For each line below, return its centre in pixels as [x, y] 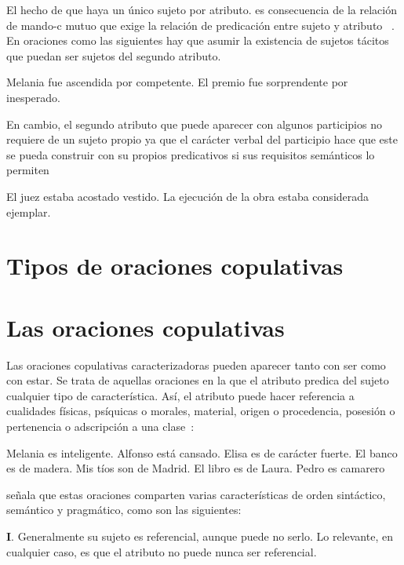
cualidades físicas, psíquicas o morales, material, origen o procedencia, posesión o [201, 411]
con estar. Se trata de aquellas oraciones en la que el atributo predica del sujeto [198, 380]
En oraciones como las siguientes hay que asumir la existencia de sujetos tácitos [198, 40]
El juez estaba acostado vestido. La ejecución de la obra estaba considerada [188, 196]
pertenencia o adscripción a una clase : [100, 426]
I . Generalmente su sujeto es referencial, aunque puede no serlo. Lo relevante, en [200, 536]
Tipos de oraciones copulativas [175, 266]
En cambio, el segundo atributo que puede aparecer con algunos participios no [194, 124]
